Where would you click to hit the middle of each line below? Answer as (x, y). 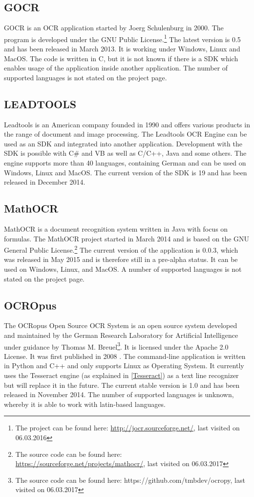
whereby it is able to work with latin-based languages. (85, 404)
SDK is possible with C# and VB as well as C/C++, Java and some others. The (125, 153)
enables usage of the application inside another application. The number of (116, 68)
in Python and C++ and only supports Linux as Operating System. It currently (124, 366)
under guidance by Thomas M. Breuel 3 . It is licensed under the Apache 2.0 (116, 346)
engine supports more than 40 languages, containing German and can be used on (125, 163)
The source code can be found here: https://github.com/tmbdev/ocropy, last (130, 480)
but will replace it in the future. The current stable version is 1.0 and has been (122, 385)
